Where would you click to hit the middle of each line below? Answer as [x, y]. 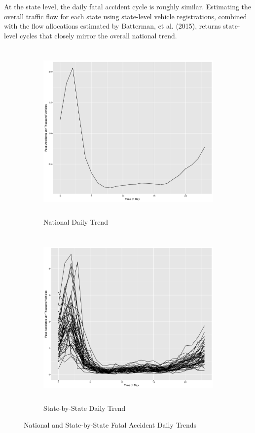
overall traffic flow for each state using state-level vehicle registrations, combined [126, 16]
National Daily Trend [76, 222]
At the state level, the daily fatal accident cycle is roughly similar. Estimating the [128, 6]
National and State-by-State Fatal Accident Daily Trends [110, 425]
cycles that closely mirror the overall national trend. [98, 35]
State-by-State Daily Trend [85, 408]
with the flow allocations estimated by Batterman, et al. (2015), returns [112, 26]
